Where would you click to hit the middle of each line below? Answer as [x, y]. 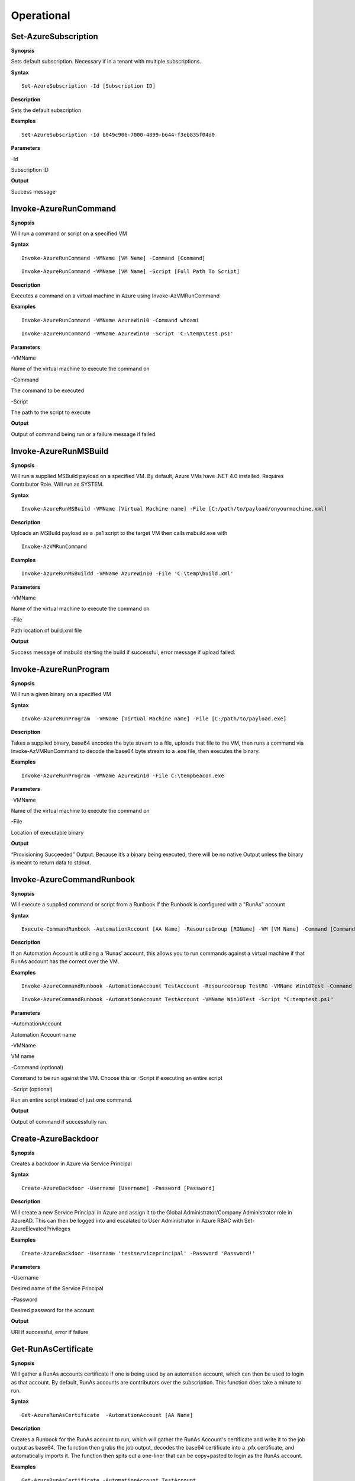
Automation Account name [43, 1034]
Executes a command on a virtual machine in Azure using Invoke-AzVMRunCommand [115, 296]
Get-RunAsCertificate [52, 1349]
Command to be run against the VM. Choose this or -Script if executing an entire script [117, 1078]
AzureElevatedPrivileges [41, 1229]
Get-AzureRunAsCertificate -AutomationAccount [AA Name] [107, 1415]
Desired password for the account [52, 1310]
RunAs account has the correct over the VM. [65, 961]
